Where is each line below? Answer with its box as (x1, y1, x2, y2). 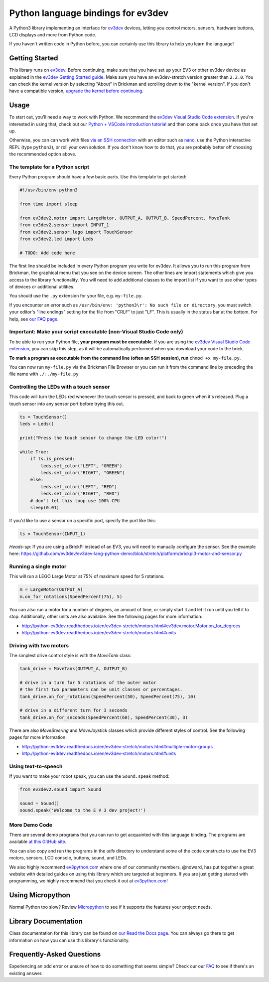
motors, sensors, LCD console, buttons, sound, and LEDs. (9, 855, 128, 861)
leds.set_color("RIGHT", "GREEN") (40, 470, 125, 475)
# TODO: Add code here (19, 250, 75, 256)
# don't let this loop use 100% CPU (30, 498, 120, 503)
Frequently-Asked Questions (9, 950, 101, 959)
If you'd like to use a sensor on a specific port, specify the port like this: (9, 517, 156, 523)
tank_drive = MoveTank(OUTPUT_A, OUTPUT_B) (19, 666, 128, 672)
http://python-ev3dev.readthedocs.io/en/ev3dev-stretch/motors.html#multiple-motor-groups (21, 743, 213, 749)
